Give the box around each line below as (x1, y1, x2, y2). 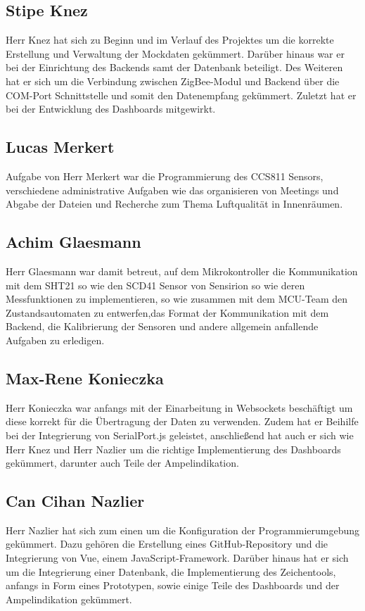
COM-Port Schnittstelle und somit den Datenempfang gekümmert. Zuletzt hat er (6, 87, 357, 102)
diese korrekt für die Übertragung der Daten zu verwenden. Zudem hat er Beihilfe (6, 414, 359, 429)
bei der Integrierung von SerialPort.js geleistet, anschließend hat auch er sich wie (6, 427, 354, 442)
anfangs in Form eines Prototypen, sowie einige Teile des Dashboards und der (6, 578, 340, 593)
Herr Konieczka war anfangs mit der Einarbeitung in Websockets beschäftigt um (6, 400, 353, 415)
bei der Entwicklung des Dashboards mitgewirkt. (6, 101, 216, 116)
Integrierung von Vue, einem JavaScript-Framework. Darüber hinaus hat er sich (6, 550, 349, 565)
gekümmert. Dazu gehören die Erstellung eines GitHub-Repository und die (6, 536, 328, 551)
